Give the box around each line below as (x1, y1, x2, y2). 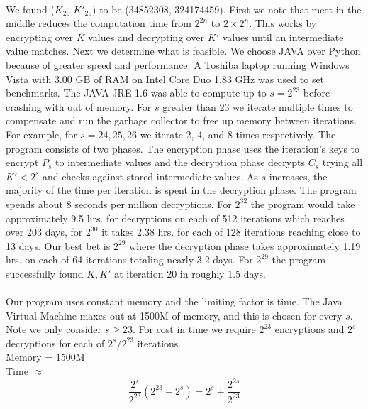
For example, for (6, 126, 77, 141)
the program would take (250, 196, 355, 211)
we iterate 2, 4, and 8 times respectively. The (140, 126, 336, 141)
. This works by (249, 16, 317, 31)
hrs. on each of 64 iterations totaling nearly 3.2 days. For (6, 252, 253, 267)
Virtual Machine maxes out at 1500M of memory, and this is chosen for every (6, 307, 342, 322)
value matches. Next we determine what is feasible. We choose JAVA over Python (6, 43, 361, 58)
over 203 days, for (6, 224, 83, 239)
